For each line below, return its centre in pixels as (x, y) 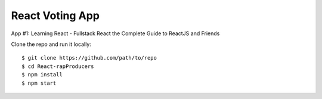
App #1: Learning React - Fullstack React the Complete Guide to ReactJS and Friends (115, 33)
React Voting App (55, 16)
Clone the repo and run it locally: (51, 44)
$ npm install (42, 75)
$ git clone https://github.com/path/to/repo (89, 58)
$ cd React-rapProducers (58, 66)
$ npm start (39, 83)
